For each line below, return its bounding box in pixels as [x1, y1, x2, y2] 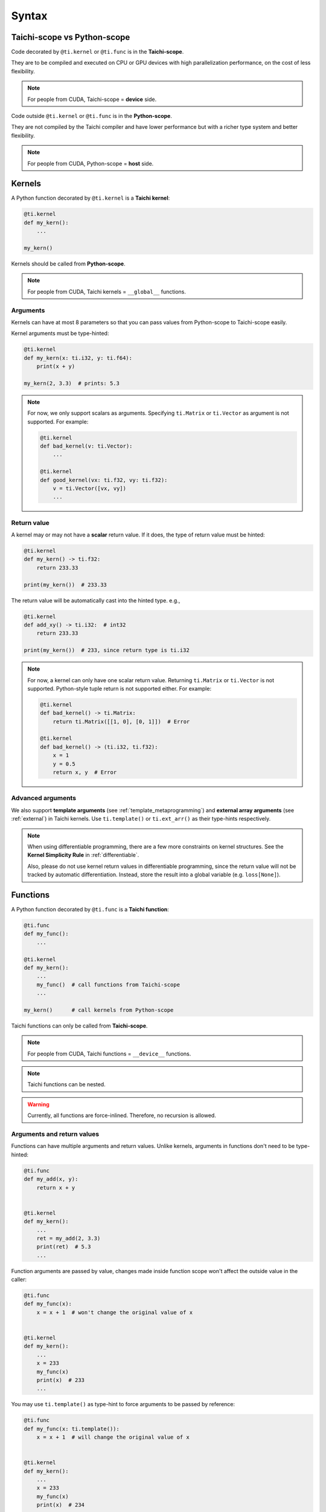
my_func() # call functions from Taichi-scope [36, 981, 181, 988]
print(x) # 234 [36, 1502, 85, 1508]
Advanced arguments [11, 794, 77, 803]
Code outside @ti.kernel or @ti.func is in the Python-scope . [11, 112, 172, 120]
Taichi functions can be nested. [27, 1081, 106, 1088]
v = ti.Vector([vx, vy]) [53, 484, 127, 492]
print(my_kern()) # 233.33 [24, 581, 107, 588]
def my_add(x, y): [24, 1176, 78, 1182]
